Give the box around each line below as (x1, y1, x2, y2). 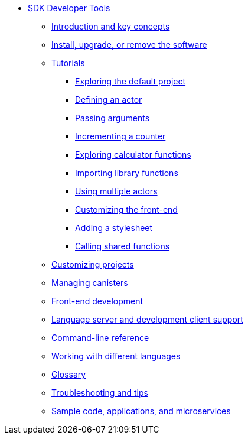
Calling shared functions (75, 241, 170, 251)
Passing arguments (75, 113, 150, 123)
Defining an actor (75, 95, 142, 105)
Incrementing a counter (75, 131, 166, 141)
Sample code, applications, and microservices (51, 406, 231, 416)
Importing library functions (75, 168, 178, 178)
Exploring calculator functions (75, 149, 191, 160)
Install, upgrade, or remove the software (51, 40, 207, 50)
